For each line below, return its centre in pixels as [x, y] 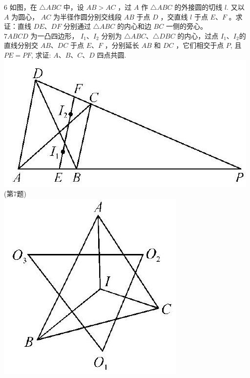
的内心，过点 [198, 35]
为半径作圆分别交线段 [88, 16]
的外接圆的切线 [198, 7]
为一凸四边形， [54, 35]
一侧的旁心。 [186, 26]
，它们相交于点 [200, 45]
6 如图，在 [21, 7]
